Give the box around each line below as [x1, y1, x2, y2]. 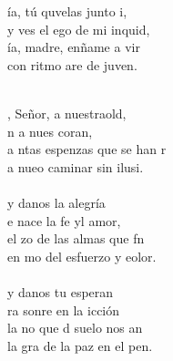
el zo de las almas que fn [7, 229, 145, 248]
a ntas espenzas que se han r [7, 139, 167, 159]
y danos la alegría [7, 192, 106, 211]
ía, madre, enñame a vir [7, 37, 140, 57]
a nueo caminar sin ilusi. [7, 157, 144, 176]
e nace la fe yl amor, [7, 211, 121, 230]
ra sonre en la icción [7, 300, 120, 319]
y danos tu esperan [7, 282, 114, 301]
